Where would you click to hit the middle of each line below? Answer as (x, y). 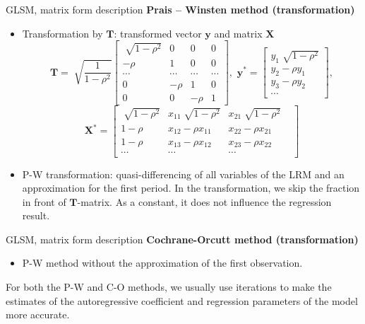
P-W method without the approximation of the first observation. (162, 263)
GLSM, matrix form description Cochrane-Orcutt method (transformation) (182, 239)
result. (36, 215)
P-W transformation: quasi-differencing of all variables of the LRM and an (183, 174)
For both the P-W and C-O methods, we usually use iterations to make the (169, 287)
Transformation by (62, 33)
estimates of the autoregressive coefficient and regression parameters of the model (182, 300)
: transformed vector (158, 33)
